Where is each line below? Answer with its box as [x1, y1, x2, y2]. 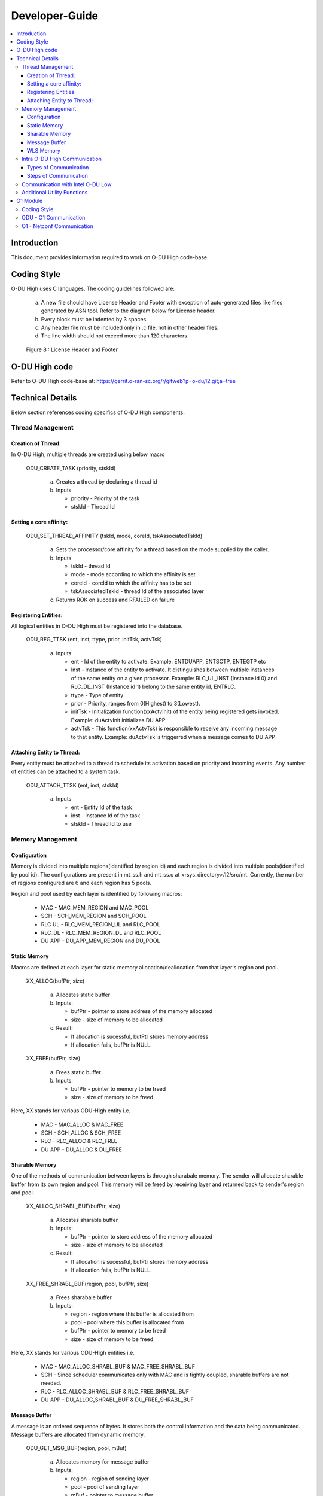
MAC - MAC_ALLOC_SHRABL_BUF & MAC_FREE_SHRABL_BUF [41, 1363, 196, 1370]
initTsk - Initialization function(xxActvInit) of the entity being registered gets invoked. [71, 708, 279, 715]
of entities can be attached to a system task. [11, 768, 121, 775]
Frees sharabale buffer [56, 1293, 112, 1301]
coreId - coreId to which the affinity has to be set [71, 579, 191, 586]
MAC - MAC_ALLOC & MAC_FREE [41, 1121, 124, 1128]
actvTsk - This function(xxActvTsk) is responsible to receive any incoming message [71, 725, 278, 732]
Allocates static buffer [56, 991, 111, 998]
